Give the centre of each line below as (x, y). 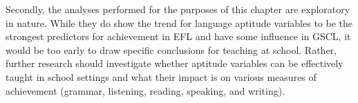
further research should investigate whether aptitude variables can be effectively (175, 63)
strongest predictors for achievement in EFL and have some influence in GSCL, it (178, 36)
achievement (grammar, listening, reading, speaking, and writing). (145, 90)
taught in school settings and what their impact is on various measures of (161, 76)
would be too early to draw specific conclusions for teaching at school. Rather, (171, 49)
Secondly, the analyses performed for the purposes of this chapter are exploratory (178, 9)
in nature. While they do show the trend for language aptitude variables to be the (179, 22)
